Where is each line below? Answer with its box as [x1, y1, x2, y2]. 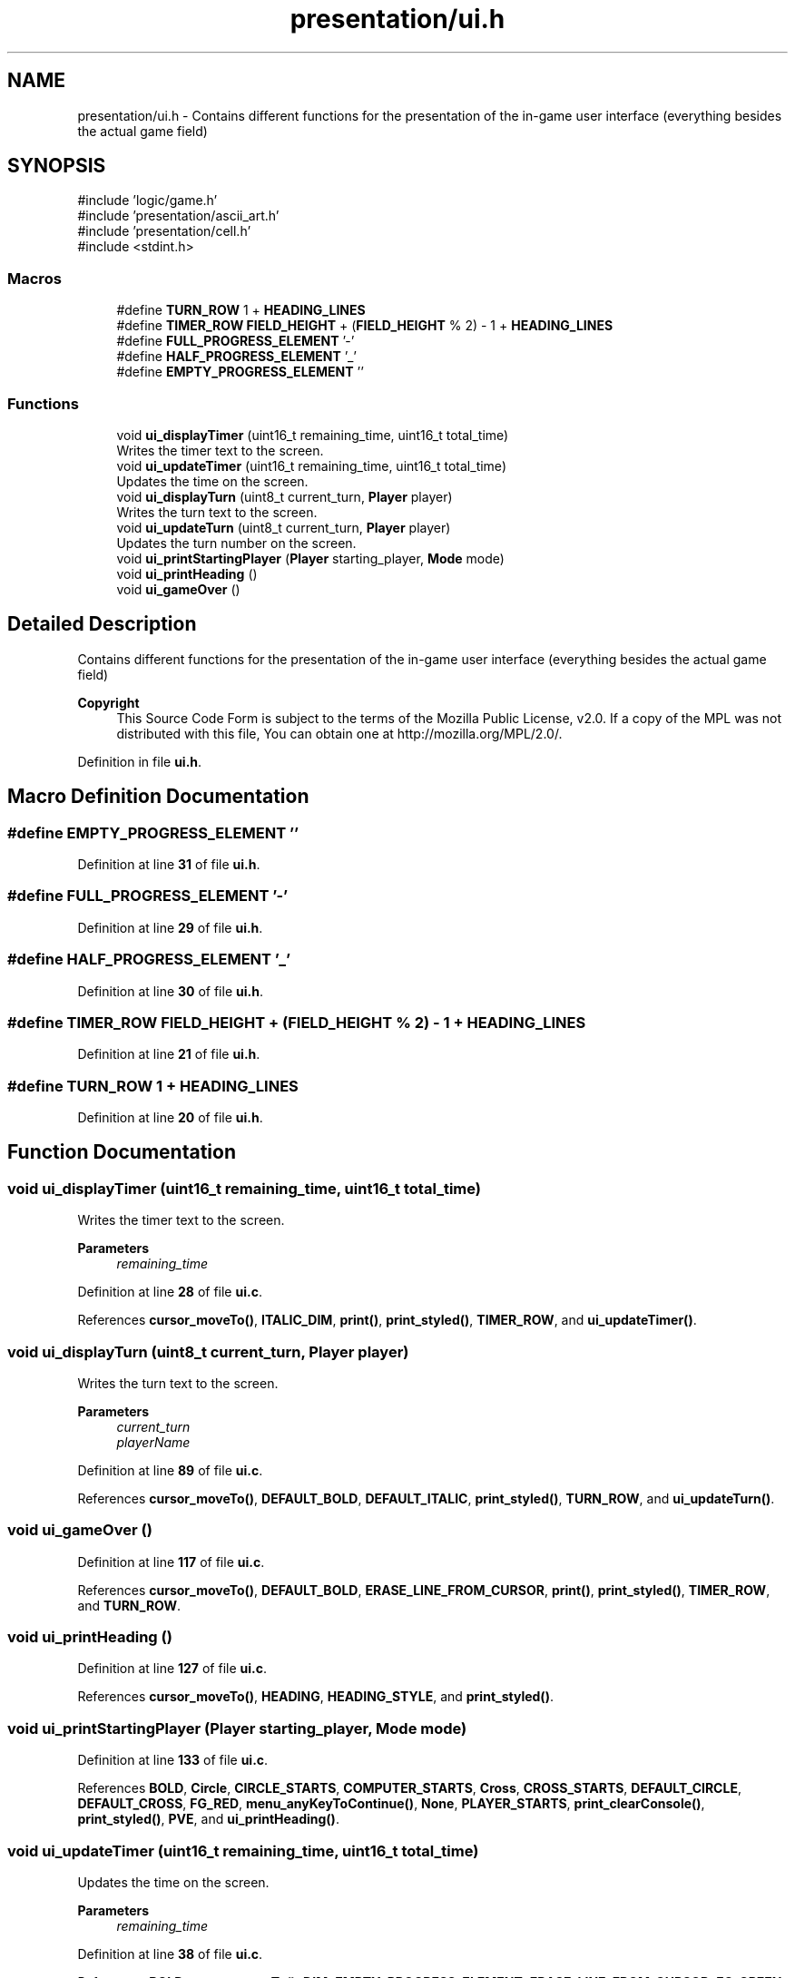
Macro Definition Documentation [7, 785, 309, 808]
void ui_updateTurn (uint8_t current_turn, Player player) [116, 519, 451, 535]
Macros [7, 269, 62, 288]
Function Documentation [7, 1141, 236, 1164]
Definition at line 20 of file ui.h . [77, 1110, 263, 1125]
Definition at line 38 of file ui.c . [77, 1945, 263, 1962]
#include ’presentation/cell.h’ [77, 223, 251, 240]
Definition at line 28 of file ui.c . [77, 1284, 262, 1300]
